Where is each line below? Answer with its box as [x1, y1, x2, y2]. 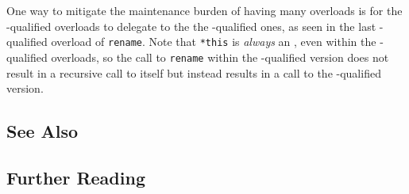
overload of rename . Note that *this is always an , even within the [51, 33, 376, 50]
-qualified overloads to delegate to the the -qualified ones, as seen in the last [6, 17, 376, 34]
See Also [6, 119, 79, 143]
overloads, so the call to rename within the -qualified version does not [51, 48, 389, 65]
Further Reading [6, 165, 145, 189]
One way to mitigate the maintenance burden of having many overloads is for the [6, 2, 403, 18]
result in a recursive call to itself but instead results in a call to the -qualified [6, 64, 381, 81]
